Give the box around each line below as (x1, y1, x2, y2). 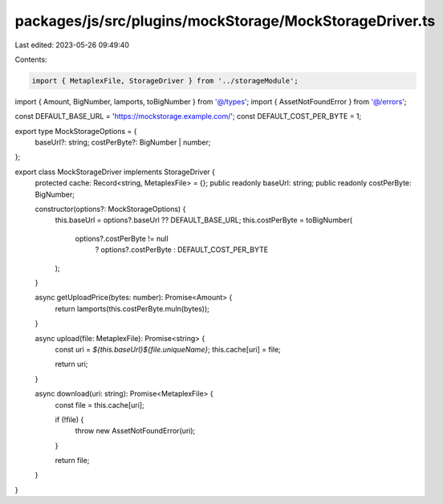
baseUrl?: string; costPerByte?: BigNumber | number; (35, 137, 211, 148)
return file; (55, 456, 90, 465)
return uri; (55, 360, 88, 369)
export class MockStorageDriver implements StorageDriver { (14, 167, 216, 177)
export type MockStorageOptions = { (14, 126, 137, 136)
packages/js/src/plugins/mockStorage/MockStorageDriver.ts (14, 12, 436, 30)
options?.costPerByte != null (75, 234, 169, 243)
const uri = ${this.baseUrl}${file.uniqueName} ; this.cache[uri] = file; (55, 344, 281, 354)
